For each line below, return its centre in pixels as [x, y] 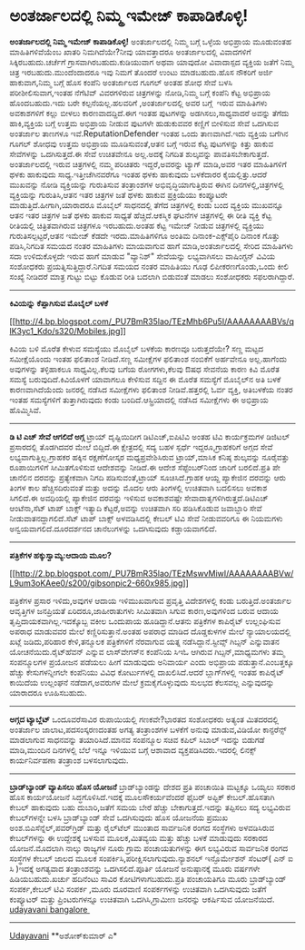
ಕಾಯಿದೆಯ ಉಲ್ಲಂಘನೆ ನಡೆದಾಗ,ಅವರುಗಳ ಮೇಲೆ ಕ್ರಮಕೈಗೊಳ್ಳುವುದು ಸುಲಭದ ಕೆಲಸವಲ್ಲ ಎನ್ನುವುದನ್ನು [142, 682]
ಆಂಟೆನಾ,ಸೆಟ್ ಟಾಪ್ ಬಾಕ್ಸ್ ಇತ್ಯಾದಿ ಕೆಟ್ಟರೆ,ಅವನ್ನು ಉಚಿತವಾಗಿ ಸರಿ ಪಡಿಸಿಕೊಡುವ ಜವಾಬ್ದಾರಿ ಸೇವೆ [136, 508]
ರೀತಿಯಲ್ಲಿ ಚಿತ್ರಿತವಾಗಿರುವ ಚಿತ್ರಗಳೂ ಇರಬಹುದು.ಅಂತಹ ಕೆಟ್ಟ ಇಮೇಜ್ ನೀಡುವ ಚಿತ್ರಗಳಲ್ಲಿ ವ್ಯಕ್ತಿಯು [137, 225]
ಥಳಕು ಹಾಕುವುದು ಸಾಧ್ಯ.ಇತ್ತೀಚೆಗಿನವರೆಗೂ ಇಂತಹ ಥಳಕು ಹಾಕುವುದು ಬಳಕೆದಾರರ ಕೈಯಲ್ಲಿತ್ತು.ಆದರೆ [138, 174]
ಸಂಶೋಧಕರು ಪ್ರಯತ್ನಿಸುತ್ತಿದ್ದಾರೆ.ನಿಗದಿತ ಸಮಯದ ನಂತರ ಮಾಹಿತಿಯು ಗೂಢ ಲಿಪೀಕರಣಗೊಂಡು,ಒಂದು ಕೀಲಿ [149, 266]
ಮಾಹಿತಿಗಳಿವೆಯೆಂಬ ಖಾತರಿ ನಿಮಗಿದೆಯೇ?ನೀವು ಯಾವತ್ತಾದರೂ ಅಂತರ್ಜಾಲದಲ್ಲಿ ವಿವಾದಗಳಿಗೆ [130, 52]
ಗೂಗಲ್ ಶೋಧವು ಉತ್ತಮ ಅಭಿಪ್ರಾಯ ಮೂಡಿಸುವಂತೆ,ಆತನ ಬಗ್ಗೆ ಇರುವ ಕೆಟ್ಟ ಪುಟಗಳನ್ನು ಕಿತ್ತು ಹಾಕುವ [142, 143]
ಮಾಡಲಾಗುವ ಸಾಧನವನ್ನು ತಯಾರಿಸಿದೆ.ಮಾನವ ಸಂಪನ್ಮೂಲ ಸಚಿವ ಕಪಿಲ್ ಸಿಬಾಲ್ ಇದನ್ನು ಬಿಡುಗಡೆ [137, 739]
